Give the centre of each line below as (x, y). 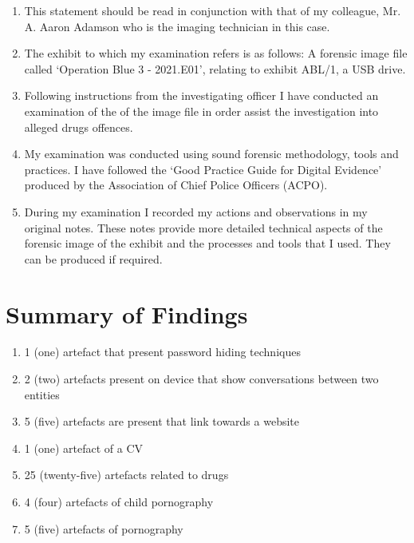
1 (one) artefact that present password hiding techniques (162, 352)
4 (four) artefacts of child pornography (119, 501)
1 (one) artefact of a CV (83, 448)
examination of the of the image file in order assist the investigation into (201, 111)
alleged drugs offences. (79, 127)
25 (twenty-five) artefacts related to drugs (126, 475)
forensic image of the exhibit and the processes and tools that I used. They (207, 243)
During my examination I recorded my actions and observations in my (196, 211)
